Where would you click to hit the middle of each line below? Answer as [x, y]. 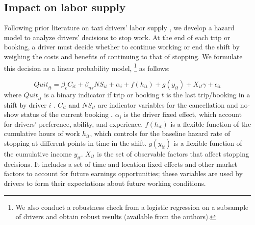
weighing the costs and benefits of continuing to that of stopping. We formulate [123, 56]
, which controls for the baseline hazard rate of [160, 133]
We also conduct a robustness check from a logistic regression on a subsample [132, 207]
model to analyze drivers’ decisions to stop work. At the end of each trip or [117, 37]
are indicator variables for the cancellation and [168, 104]
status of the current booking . [67, 114]
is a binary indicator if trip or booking [102, 94]
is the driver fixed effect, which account [183, 114]
